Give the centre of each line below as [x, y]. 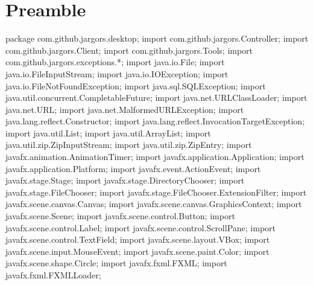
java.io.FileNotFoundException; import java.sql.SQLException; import [136, 85]
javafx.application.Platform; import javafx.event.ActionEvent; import [133, 168]
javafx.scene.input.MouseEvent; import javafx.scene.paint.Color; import [138, 251]
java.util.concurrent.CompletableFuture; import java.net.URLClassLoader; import [156, 98]
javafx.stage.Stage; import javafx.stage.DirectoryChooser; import [125, 180]
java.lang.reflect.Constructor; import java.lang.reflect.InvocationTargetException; [155, 121]
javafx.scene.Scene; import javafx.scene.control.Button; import [120, 216]
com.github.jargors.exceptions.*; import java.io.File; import [115, 62]
